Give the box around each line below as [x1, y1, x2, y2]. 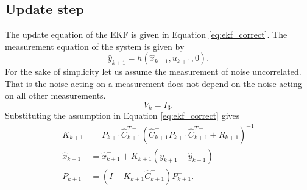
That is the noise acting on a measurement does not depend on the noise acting [5, 77, 302, 90]
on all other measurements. [5, 89, 106, 102]
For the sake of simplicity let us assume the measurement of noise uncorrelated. [5, 65, 302, 78]
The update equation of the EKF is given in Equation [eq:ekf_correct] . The [5, 28, 288, 41]
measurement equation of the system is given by [5, 40, 185, 52]
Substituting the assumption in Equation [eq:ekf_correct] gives [5, 109, 240, 122]
